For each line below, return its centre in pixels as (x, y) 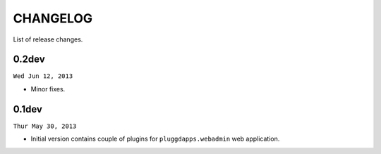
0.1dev (28, 109)
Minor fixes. (48, 89)
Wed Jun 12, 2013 (43, 76)
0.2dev (29, 59)
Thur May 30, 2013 (45, 126)
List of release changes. (48, 39)
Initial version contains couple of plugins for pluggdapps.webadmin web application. (155, 139)
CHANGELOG (53, 18)
